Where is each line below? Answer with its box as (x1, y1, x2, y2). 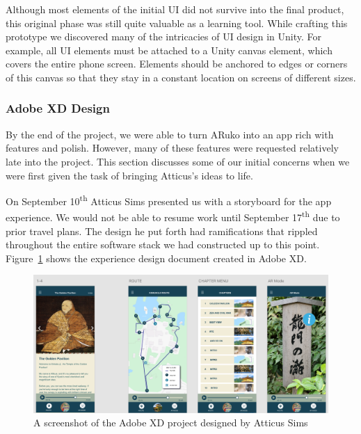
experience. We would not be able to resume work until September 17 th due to (6, 208, 340, 225)
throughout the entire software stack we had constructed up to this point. (6, 237, 320, 252)
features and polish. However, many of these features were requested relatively (6, 140, 339, 155)
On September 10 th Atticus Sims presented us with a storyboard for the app (6, 192, 332, 208)
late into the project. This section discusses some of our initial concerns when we (6, 154, 350, 168)
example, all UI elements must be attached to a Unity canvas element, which (6, 42, 332, 57)
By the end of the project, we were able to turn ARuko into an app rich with (6, 127, 334, 141)
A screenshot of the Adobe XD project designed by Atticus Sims (33, 415, 308, 430)
